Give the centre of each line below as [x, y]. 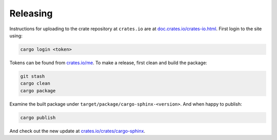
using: [16, 35]
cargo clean [35, 84]
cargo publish [38, 117]
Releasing [31, 13]
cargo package [38, 91]
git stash [33, 76]
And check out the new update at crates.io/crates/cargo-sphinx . [77, 131]
